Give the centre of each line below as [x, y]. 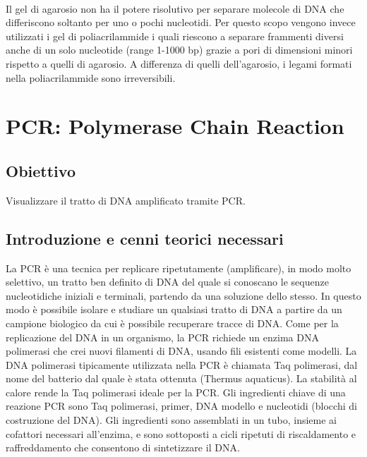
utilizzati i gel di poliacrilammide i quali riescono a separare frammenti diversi [175, 36]
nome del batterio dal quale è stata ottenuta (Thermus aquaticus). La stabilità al [181, 378]
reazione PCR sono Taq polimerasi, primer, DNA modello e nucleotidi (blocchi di [181, 406]
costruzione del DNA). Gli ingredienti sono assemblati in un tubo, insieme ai [171, 420]
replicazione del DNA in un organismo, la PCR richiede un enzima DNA [162, 337]
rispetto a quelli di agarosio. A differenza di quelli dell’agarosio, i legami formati [179, 63]
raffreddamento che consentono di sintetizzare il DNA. [123, 447]
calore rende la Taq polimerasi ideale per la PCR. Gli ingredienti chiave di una [176, 392]
